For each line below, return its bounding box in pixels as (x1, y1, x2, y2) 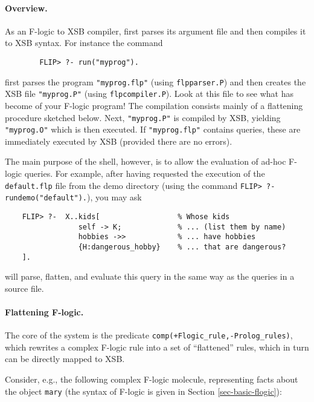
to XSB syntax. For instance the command (5, 36, 163, 49)
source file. (5, 282, 44, 294)
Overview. (5, 1, 48, 14)
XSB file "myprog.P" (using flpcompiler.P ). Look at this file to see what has (5, 87, 294, 100)
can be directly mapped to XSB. (5, 352, 125, 365)
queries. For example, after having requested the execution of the (24, 167, 265, 180)
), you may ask (87, 191, 142, 203)
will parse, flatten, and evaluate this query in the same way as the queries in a (5, 270, 295, 283)
